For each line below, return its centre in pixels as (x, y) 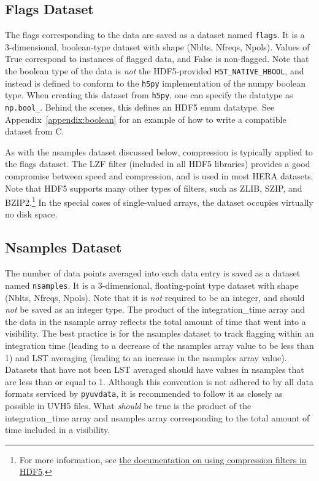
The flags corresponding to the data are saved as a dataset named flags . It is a (155, 35)
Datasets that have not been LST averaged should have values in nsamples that (155, 370)
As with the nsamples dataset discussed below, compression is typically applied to (159, 151)
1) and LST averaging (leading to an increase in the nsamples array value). (146, 357)
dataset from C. (35, 131)
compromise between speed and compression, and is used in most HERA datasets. (159, 176)
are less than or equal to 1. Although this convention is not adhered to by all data (159, 381)
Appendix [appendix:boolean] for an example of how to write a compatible (146, 119)
